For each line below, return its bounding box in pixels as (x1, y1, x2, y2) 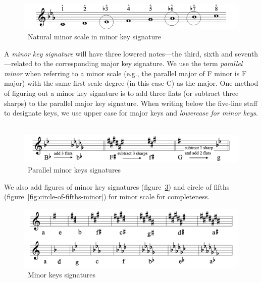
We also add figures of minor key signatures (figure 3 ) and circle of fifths (4, 181, 230, 192)
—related (4, 58, 33, 69)
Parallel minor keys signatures (27, 164, 121, 175)
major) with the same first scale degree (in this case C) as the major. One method (4, 78, 258, 88)
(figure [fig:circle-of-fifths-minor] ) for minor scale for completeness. (4, 191, 210, 202)
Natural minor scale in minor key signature (27, 31, 161, 41)
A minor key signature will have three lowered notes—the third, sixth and (4, 48, 233, 59)
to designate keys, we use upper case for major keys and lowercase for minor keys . (4, 107, 258, 118)
